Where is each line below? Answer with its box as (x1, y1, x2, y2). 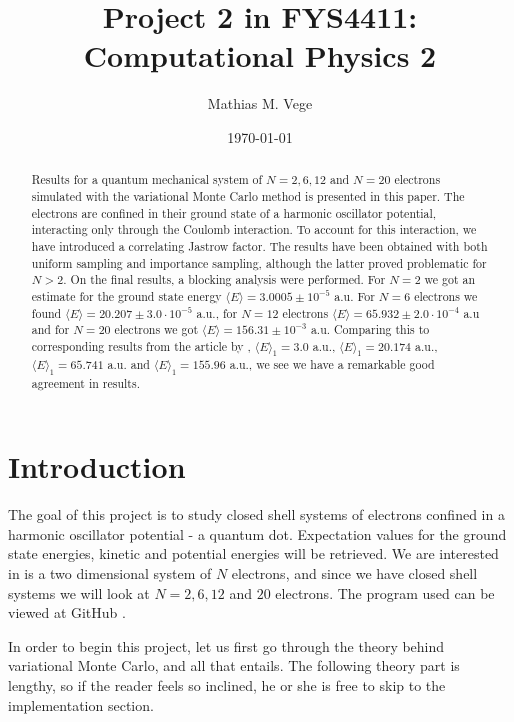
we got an (424, 271, 476, 288)
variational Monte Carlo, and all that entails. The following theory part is (8, 655, 460, 676)
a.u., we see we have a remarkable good (229, 356, 435, 373)
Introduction (8, 446, 186, 487)
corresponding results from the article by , (31, 337, 251, 354)
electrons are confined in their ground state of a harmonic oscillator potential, (31, 204, 437, 221)
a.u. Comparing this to (310, 321, 430, 338)
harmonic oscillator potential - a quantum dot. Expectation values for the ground (8, 523, 507, 544)
